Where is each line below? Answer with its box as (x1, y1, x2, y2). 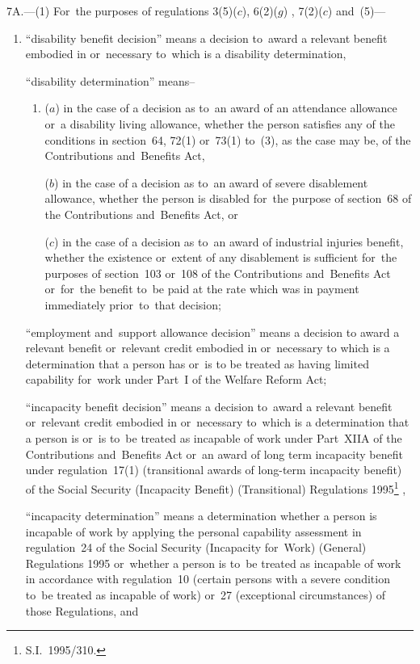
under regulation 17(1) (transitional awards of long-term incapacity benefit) (25, 461, 402, 478)
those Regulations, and (25, 602, 139, 619)
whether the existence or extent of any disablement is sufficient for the (44, 249, 397, 266)
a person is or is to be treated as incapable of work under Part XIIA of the (25, 430, 402, 447)
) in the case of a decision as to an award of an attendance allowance (55, 99, 397, 116)
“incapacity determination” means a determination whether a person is (25, 507, 377, 524)
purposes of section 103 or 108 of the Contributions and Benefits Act (44, 264, 391, 281)
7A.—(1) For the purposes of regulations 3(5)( (6, 2, 237, 19)
